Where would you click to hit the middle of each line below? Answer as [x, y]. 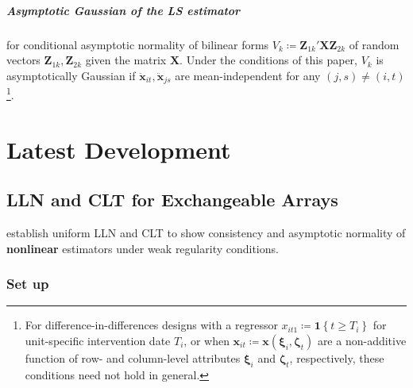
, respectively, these [337, 358]
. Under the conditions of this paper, [268, 60]
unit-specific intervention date [98, 341]
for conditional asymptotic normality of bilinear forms [138, 44]
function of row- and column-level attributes [133, 358]
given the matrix [126, 60]
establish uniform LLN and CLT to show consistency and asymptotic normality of [206, 233]
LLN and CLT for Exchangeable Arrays [172, 200]
